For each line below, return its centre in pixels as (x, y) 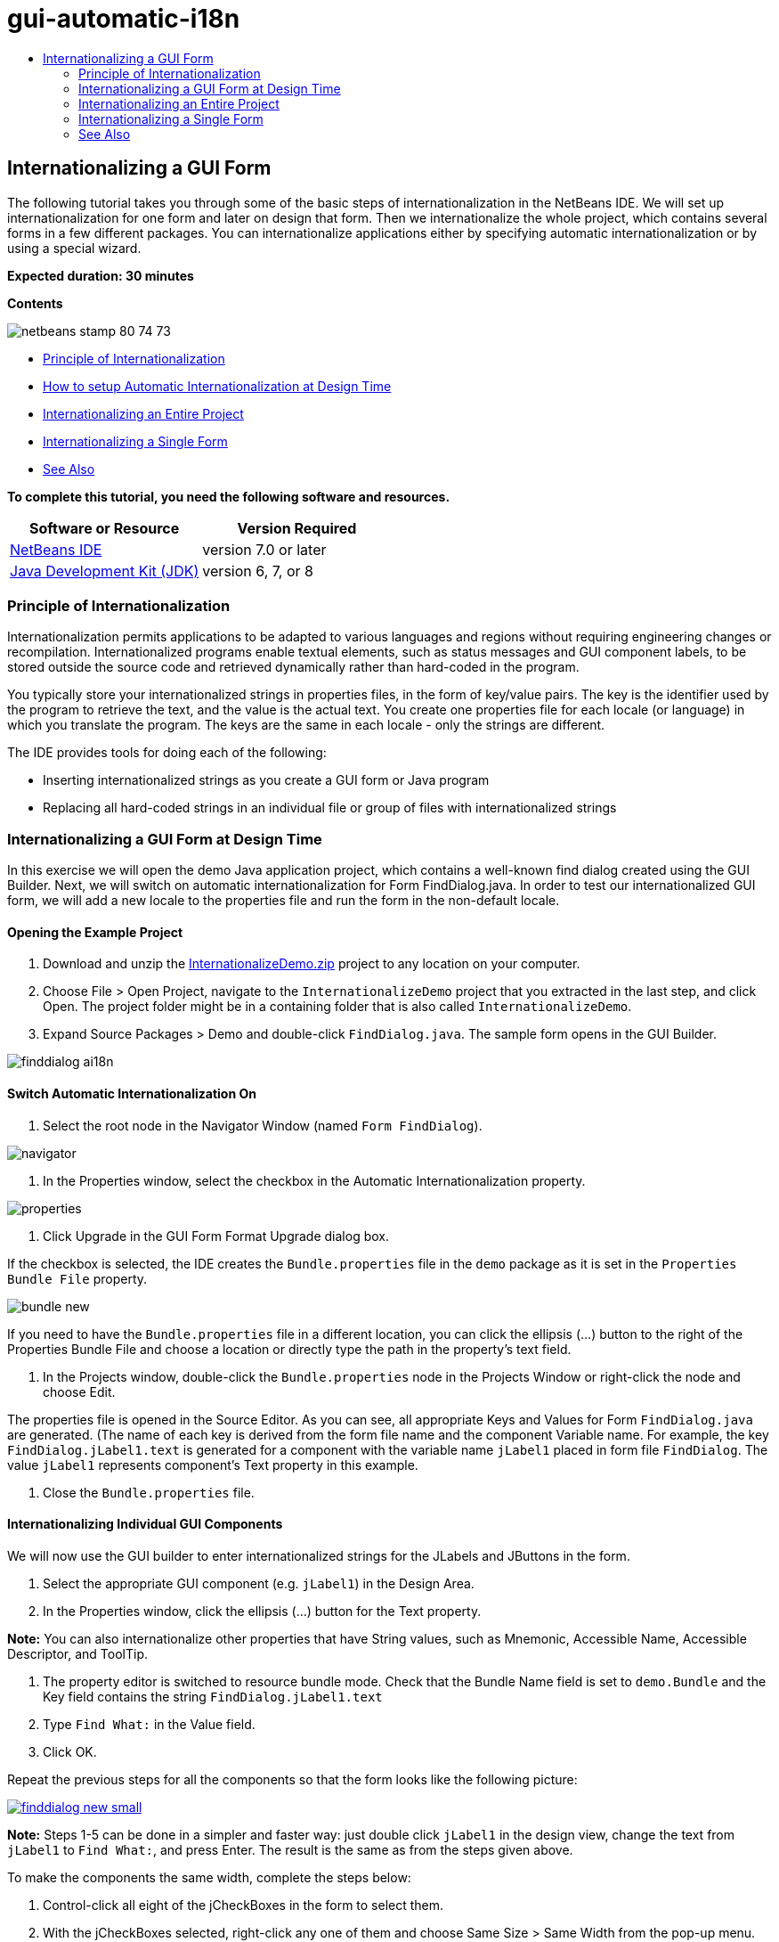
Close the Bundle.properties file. (149, 1492)
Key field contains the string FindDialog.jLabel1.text (213, 1696)
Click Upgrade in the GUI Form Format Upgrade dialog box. (216, 1236)
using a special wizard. (74, 248)
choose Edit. (79, 1391)
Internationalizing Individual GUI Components (145, 1524)
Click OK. (70, 1751)
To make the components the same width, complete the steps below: (209, 1877)
